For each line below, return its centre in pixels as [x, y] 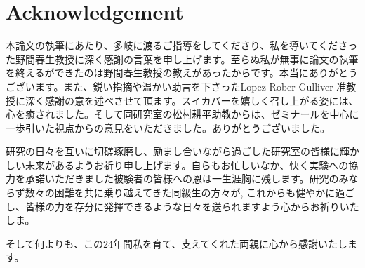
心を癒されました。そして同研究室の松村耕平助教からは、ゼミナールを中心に [182, 114]
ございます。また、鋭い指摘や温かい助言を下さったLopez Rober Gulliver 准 [176, 86]
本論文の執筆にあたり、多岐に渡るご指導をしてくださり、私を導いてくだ [172, 45]
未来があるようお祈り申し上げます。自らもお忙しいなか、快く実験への [187, 165]
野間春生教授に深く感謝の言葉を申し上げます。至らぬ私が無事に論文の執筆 [187, 59]
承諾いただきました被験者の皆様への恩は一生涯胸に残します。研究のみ [187, 179]
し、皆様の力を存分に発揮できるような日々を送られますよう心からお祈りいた [182, 206]
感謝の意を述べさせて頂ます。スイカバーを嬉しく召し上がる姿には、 [201, 100]
